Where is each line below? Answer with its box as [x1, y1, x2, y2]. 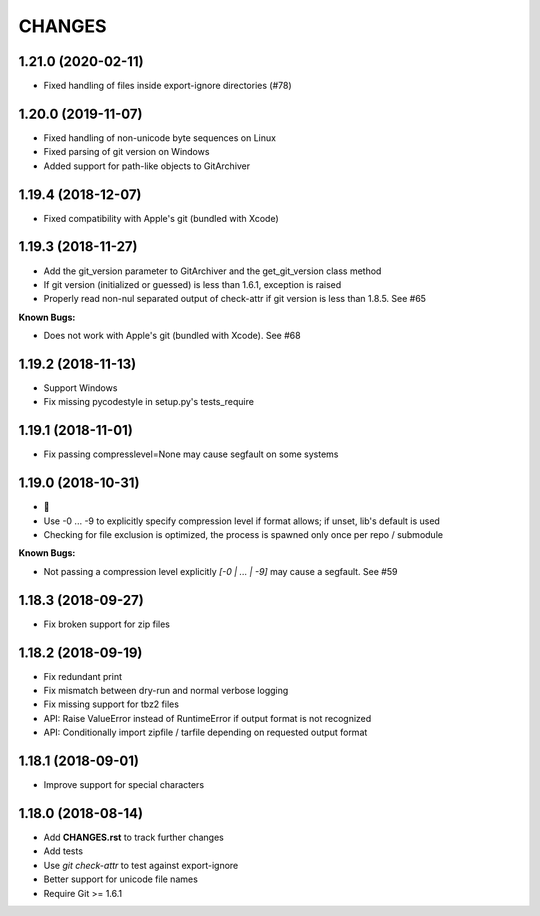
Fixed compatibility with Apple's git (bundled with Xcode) [43, 212, 279, 224]
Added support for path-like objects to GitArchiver [43, 160, 251, 172]
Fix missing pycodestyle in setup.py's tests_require [43, 396, 255, 408]
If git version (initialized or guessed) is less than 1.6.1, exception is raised [43, 278, 342, 290]
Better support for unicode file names [43, 873, 199, 885]
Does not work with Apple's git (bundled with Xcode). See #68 [43, 330, 301, 342]
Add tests [43, 845, 84, 857]
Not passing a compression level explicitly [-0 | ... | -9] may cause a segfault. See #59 [43, 565, 398, 577]
